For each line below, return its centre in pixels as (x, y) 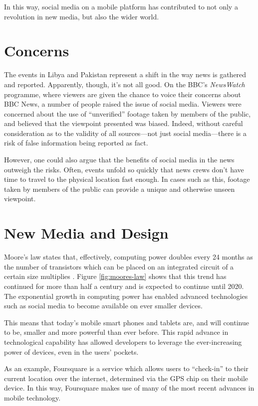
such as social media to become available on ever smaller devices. (103, 306)
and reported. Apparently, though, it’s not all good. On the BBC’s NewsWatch (125, 84)
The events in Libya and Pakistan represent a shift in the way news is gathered (125, 74)
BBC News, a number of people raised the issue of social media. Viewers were (123, 104)
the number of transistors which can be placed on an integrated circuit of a (119, 266)
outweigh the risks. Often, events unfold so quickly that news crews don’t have (124, 169)
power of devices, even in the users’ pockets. (71, 351)
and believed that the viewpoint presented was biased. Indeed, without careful (124, 123)
